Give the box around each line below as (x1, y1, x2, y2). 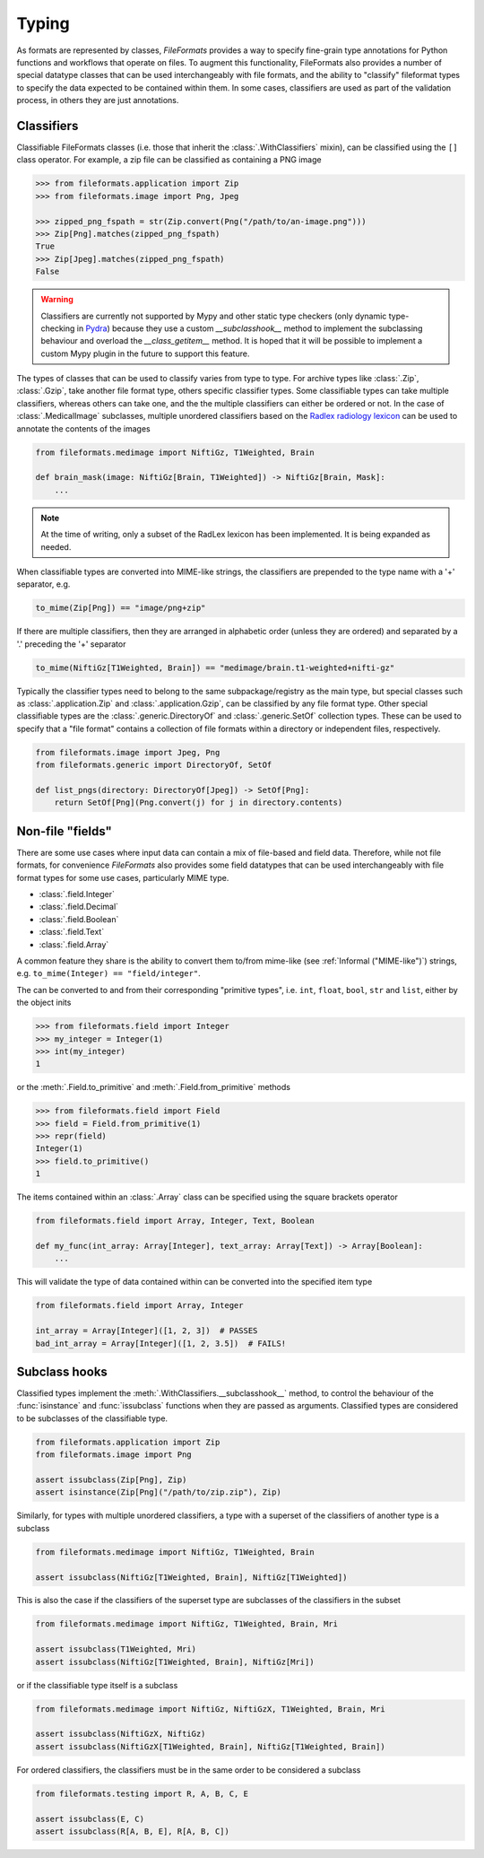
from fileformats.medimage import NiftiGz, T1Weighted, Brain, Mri (35, 1619, 339, 1629)
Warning (40, 294, 73, 305)
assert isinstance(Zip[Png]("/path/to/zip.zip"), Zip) (35, 1487, 281, 1497)
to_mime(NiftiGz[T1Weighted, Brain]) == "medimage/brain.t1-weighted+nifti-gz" (35, 662, 395, 673)
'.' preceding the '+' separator (16, 638, 126, 650)
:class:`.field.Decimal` (39, 902, 119, 912)
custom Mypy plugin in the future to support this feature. (40, 348, 250, 359)
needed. (40, 541, 72, 552)
